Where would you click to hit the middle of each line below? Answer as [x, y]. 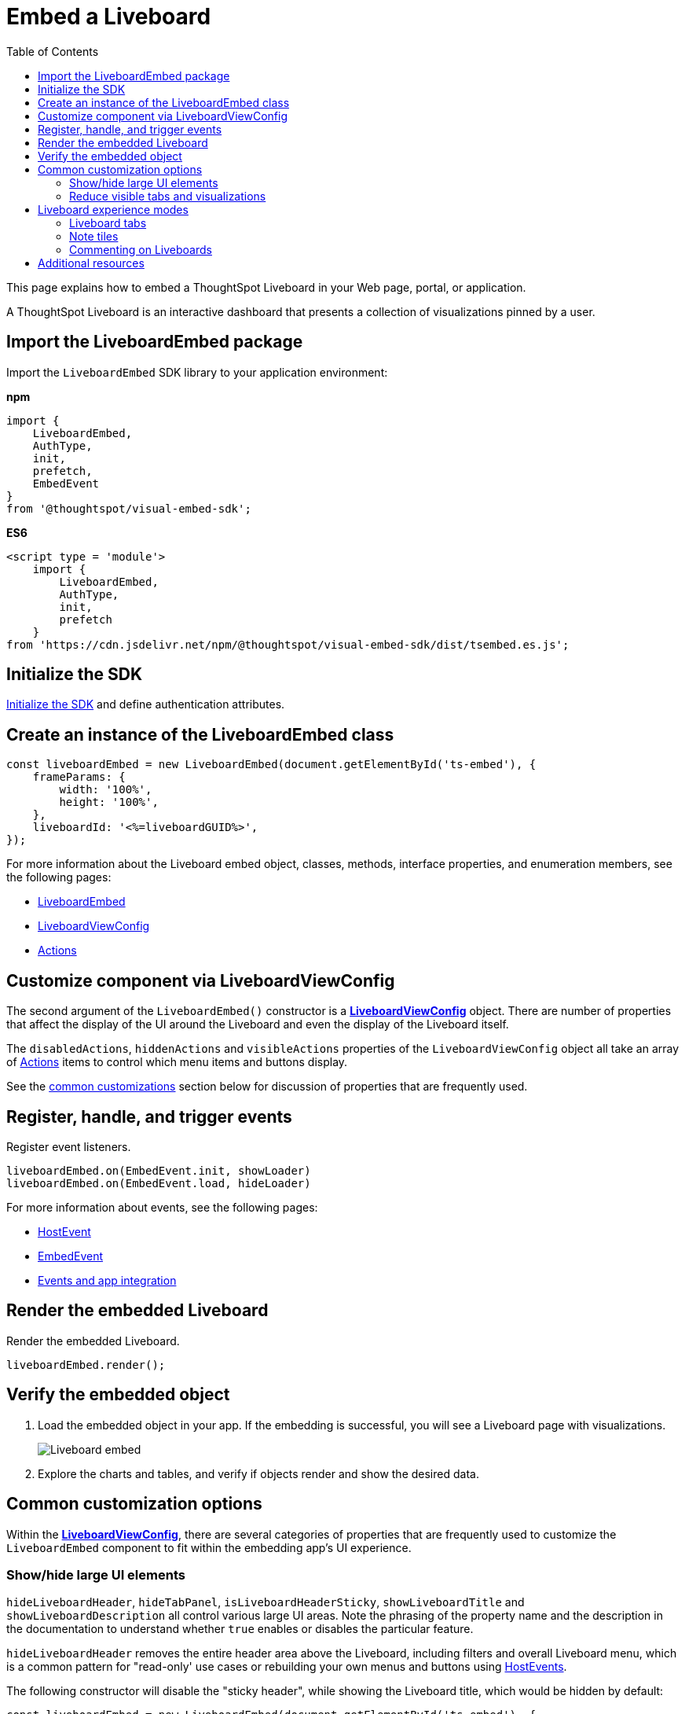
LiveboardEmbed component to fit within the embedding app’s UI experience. [209, 1547]
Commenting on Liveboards [141, 249]
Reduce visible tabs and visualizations [168, 196]
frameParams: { [79, 777]
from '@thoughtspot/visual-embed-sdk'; [129, 508]
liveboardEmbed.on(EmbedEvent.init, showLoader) [159, 1170]
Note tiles [94, 236]
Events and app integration [107, 1280]
